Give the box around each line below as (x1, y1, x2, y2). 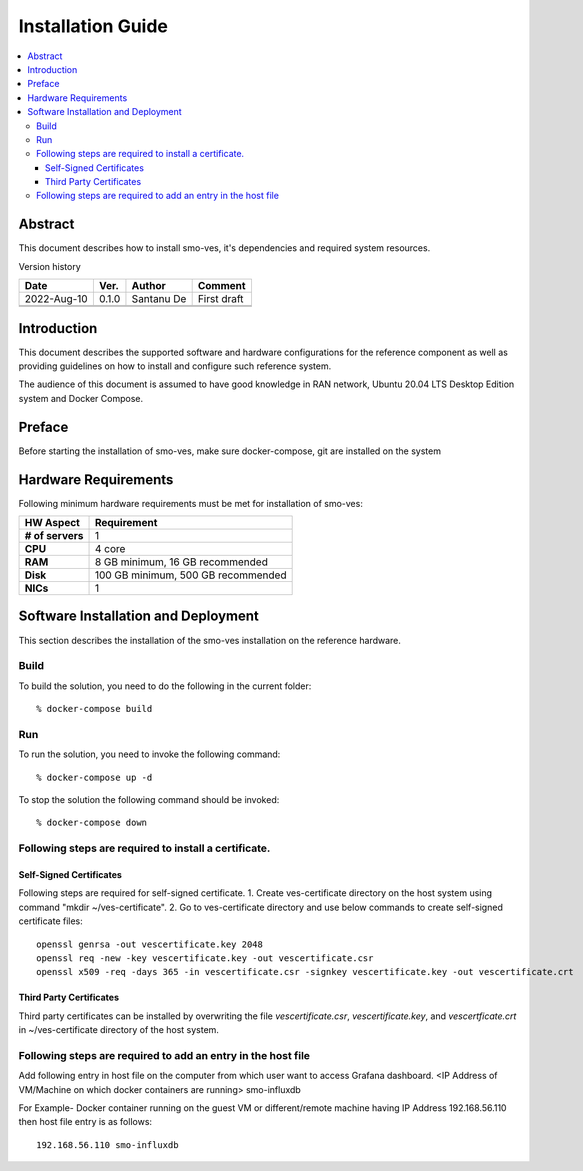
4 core (94, 542, 126, 556)
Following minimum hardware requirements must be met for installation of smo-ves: (18, 497, 364, 509)
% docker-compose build (36, 703, 153, 715)
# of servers (24, 529, 84, 543)
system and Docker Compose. (18, 392, 144, 404)
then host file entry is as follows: (18, 1116, 153, 1128)
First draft (197, 292, 244, 306)
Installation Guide (18, 15, 169, 37)
